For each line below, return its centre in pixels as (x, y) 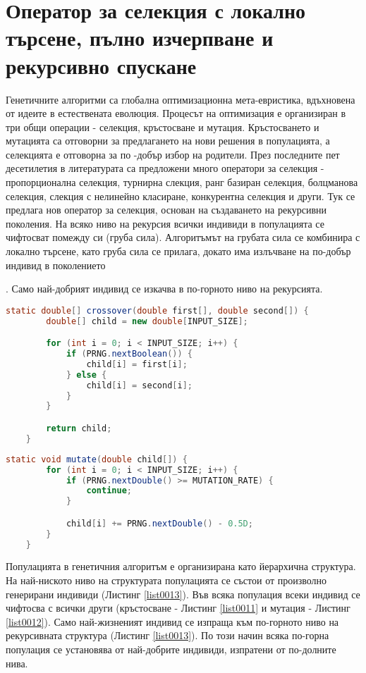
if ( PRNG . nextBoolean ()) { (129, 354)
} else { (86, 375)
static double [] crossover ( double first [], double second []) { (157, 310)
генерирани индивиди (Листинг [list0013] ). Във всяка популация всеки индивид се (183, 594)
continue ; (109, 491)
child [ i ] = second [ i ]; (139, 385)
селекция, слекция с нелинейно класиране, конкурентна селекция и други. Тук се (181, 196)
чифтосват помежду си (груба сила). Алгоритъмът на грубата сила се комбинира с (183, 237)
